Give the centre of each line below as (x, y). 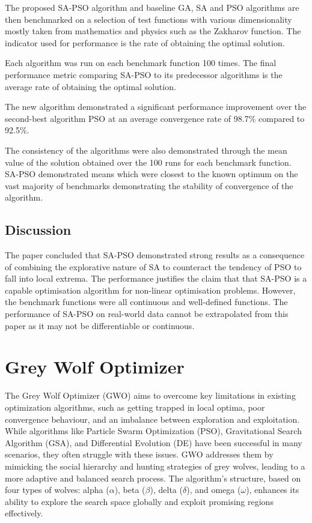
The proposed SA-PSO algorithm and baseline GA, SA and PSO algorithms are (152, 7)
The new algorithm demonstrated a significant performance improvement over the (156, 107)
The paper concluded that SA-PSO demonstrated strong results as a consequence (155, 255)
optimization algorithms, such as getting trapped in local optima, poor (135, 407)
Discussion (38, 230)
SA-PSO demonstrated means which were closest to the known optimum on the (151, 174)
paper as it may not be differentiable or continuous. (100, 325)
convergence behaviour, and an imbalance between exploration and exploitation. (152, 419)
